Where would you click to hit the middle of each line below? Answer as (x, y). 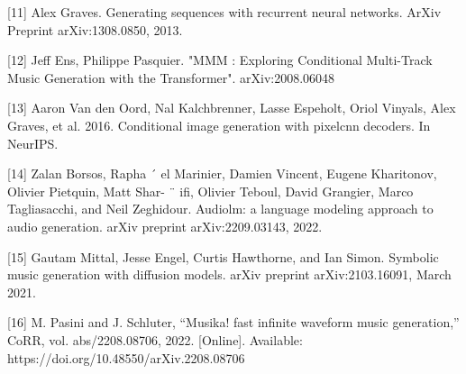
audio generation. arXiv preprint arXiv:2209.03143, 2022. (165, 226)
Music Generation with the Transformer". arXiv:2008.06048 (171, 77)
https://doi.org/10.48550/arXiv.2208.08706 (126, 357)
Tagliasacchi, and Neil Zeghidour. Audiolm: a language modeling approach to (220, 209)
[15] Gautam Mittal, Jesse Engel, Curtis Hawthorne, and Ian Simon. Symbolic (223, 256)
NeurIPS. (33, 143)
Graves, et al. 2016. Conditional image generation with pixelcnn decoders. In (219, 125)
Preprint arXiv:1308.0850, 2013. (95, 29)
